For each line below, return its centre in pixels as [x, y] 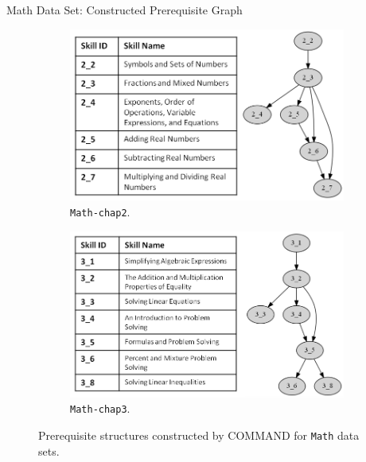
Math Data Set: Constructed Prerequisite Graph [125, 10]
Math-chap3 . [100, 408]
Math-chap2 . [100, 212]
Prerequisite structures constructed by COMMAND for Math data [199, 435]
